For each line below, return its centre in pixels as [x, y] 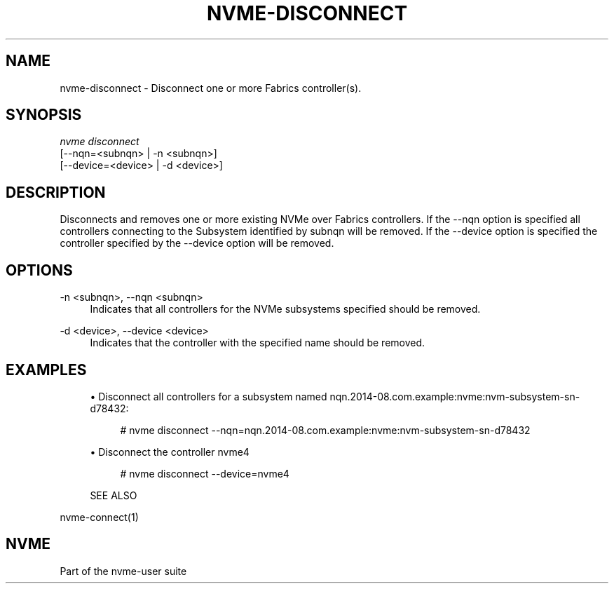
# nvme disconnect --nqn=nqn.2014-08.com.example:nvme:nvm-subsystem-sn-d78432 [325, 430]
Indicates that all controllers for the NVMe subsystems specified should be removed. [285, 309]
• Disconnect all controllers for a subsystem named [209, 396]
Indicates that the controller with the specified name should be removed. [258, 343]
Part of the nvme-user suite [123, 571]
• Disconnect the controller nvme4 [170, 452]
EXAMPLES [46, 370]
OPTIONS [39, 270]
